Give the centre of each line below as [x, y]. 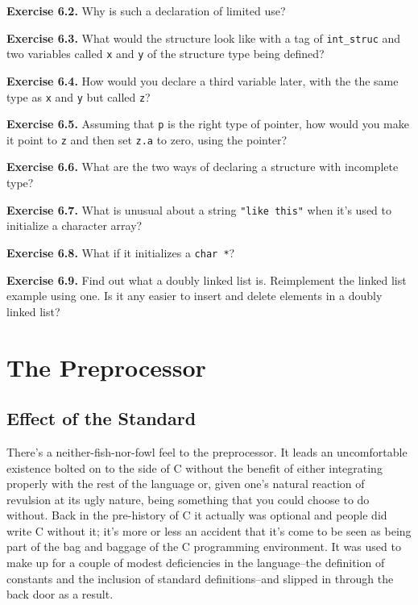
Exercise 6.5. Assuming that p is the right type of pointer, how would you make [208, 124]
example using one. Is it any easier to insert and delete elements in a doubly [195, 296]
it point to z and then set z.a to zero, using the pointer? [147, 139]
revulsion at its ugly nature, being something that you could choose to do [188, 499]
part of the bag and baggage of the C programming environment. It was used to [204, 547]
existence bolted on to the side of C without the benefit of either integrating [195, 467]
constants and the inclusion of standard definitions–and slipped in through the [200, 578]
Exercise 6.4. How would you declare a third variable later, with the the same [203, 80]
